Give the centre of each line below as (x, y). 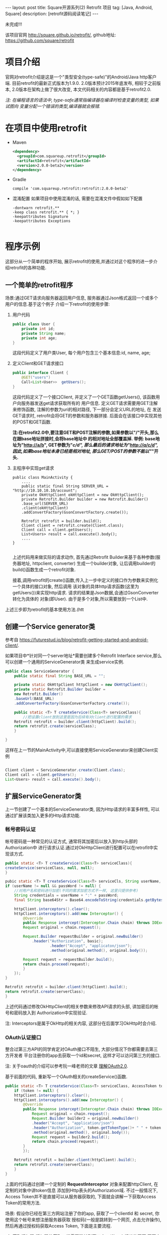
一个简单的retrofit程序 (39, 285)
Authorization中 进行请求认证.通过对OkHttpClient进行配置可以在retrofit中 (80, 847)
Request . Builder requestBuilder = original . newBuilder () (83, 937)
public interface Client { (40, 373)
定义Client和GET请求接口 (38, 363)
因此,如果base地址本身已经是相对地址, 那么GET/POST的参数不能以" (82, 451)
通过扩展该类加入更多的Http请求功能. (43, 815)
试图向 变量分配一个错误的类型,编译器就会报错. (53, 106)
